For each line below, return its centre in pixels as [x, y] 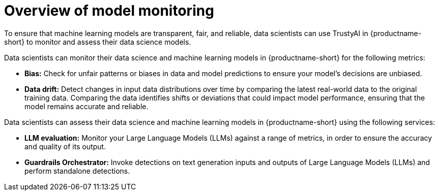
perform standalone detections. [77, 171]
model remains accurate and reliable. [86, 106]
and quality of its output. [65, 146]
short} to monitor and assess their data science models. [98, 42]
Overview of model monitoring [109, 11]
